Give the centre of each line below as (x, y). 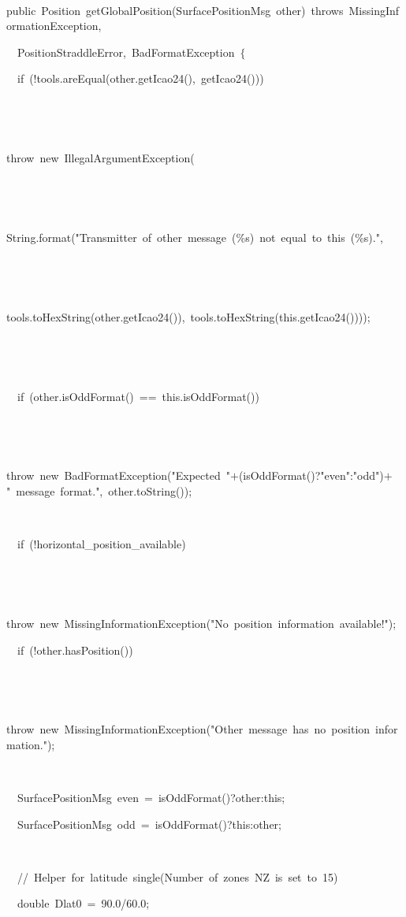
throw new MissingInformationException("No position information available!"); (201, 623)
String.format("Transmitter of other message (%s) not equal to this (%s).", (195, 237)
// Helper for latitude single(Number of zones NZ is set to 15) (177, 876)
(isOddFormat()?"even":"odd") (311, 475)
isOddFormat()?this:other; (218, 824)
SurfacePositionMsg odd (76, 824)
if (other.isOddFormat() (75, 396)
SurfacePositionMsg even (78, 798)
